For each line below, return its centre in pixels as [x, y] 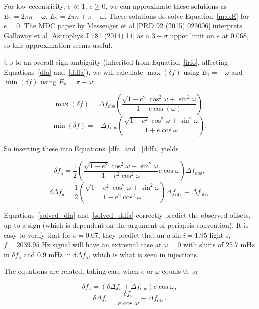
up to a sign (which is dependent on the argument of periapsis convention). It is [126, 224]
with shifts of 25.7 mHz [219, 244]
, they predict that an [131, 234]
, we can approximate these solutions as [166, 6]
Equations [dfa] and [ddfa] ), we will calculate [74, 72]
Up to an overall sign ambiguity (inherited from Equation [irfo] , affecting [116, 62]
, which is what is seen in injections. [144, 254]
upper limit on [192, 35]
